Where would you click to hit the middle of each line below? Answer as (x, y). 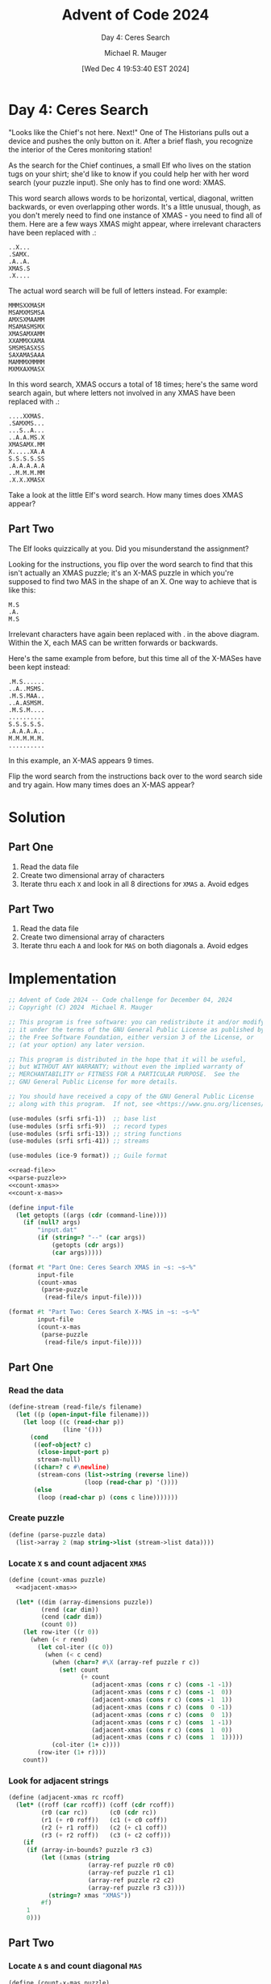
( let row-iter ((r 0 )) (61, 1632)
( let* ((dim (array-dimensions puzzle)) (84, 1602)
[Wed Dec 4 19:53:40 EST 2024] (135, 68)
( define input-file (41, 1207)
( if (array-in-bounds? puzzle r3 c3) (90, 1850)
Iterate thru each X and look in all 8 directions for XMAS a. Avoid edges (134, 884)
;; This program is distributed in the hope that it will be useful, (128, 1059)
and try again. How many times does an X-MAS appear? (102, 784)
